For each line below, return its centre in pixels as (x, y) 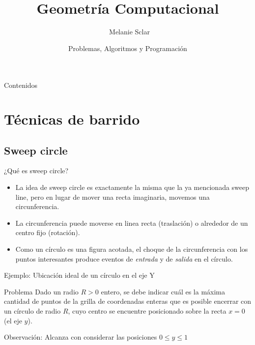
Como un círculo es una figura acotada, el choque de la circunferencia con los (132, 249)
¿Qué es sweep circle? (36, 171)
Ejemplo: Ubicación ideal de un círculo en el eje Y (79, 275)
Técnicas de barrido (72, 119)
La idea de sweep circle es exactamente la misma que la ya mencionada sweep (132, 187)
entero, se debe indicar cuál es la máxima (163, 291)
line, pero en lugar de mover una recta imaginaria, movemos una (113, 197)
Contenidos (21, 85)
